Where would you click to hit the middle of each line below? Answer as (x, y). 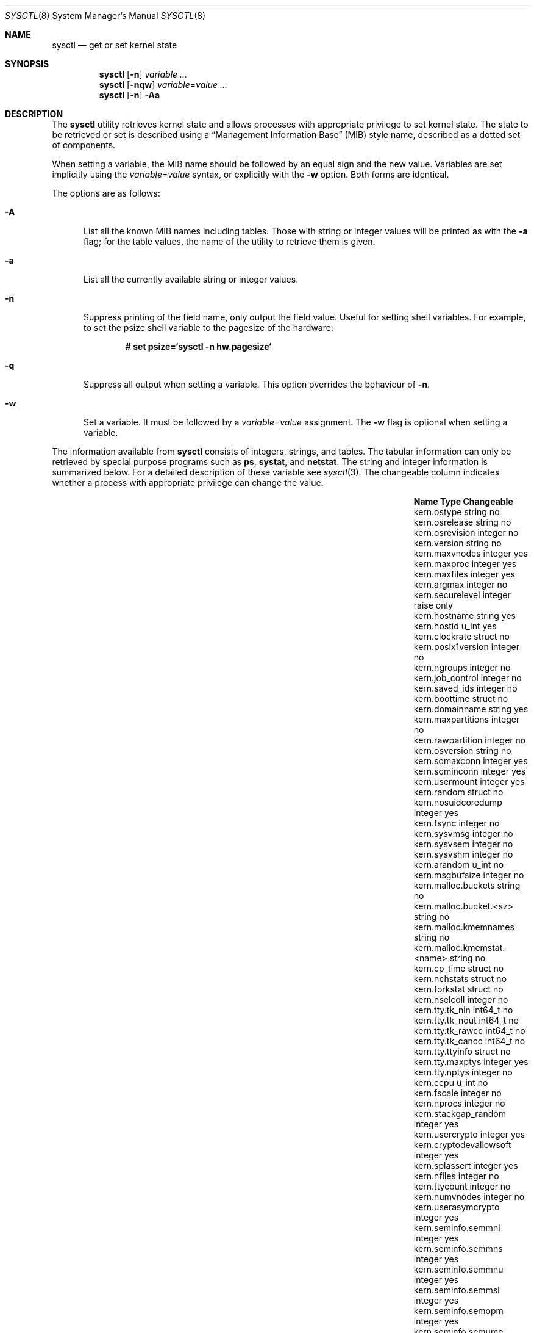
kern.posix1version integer (466, 647)
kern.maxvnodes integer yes (471, 553)
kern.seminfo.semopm (458, 1311)
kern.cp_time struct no (459, 968)
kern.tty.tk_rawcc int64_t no (469, 1031)
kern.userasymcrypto (457, 1207)
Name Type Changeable (463, 501)
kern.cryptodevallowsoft (462, 1145)
